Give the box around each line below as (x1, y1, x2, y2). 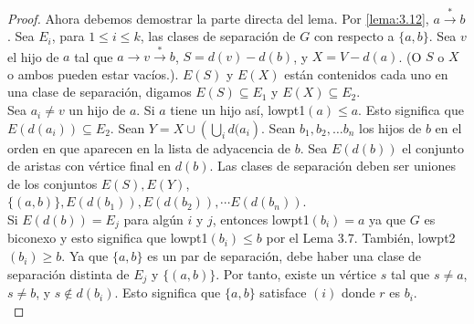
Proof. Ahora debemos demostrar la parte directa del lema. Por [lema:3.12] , (7, 8, 429, 27)
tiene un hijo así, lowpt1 (170, 100, 306, 120)
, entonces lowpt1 (212, 210, 310, 229)
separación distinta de (7, 264, 130, 283)
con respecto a (313, 26, 395, 46)
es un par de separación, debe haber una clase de (147, 246, 422, 266)
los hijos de (359, 118, 422, 137)
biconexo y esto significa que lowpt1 (7, 228, 208, 247)
